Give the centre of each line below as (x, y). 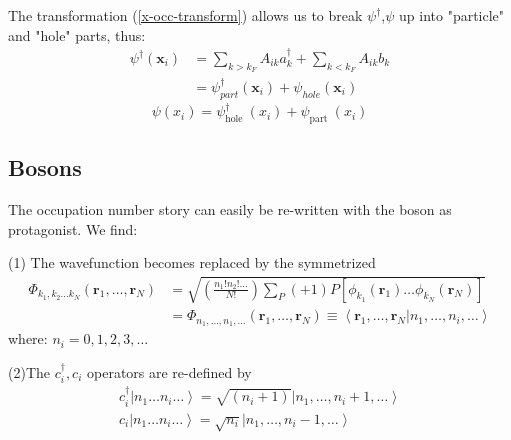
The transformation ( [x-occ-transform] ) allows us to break (185, 15)
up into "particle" (452, 15)
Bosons (45, 167)
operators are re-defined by (169, 371)
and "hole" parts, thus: (77, 34)
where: (28, 338)
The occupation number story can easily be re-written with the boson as (230, 209)
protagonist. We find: (73, 228)
